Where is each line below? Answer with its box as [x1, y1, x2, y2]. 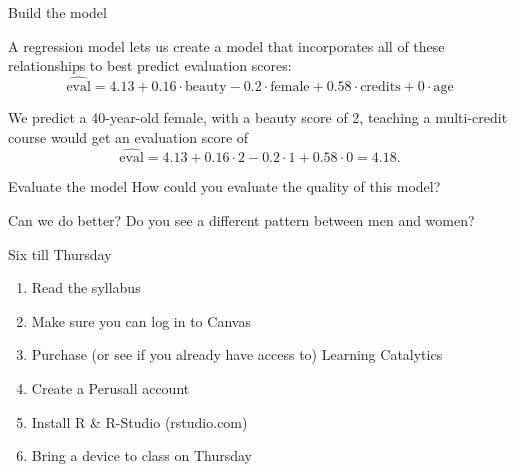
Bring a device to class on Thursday [31, 445, 253, 466]
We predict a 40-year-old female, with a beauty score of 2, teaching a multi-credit [8, 107, 508, 127]
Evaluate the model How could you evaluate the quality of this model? [8, 176, 441, 197]
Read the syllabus [31, 277, 141, 298]
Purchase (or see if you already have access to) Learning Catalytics [31, 344, 443, 365]
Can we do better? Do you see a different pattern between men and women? [8, 210, 475, 230]
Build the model [8, 2, 107, 22]
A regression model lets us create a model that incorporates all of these [8, 35, 445, 56]
